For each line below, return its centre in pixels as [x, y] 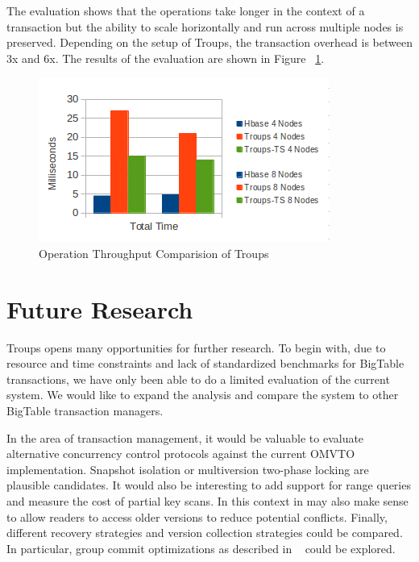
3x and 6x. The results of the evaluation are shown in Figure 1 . [166, 58]
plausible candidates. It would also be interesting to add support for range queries [209, 485]
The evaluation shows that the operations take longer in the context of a [186, 10]
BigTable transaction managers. [85, 411]
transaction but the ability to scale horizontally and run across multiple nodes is [205, 26]
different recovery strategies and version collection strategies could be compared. [205, 533]
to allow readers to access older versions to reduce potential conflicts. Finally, [197, 516]
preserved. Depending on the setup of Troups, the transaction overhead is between [209, 42]
